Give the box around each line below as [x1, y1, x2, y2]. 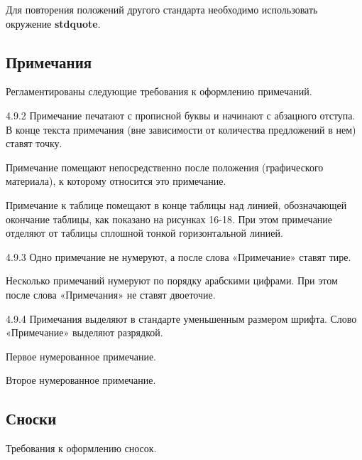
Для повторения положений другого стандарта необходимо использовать [6, 2, 318, 16]
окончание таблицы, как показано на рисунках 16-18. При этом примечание [6, 211, 333, 226]
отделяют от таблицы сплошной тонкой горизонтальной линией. [6, 225, 283, 240]
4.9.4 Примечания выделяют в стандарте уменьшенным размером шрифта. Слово [6, 311, 357, 326]
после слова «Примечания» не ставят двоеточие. [6, 287, 216, 301]
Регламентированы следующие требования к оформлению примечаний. [6, 84, 312, 99]
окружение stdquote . [6, 16, 101, 31]
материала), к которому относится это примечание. [6, 173, 226, 188]
